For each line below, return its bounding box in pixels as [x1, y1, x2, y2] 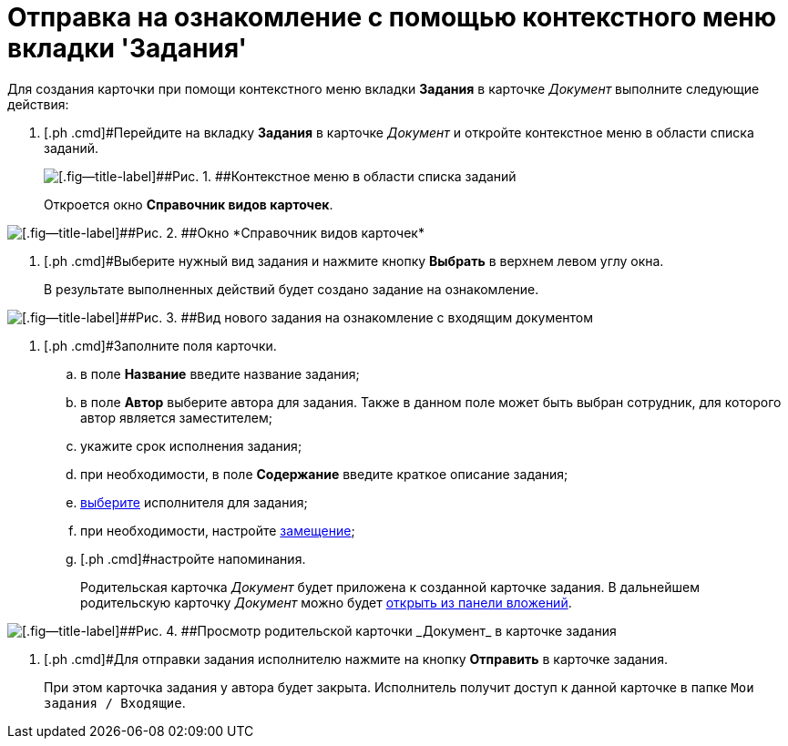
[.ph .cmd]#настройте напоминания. [80, 550, 306, 567]
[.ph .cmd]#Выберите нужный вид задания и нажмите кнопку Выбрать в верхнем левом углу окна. [44, 252, 664, 269]
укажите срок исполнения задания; [80, 437, 302, 454]
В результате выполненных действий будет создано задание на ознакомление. [44, 281, 539, 297]
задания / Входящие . [44, 694, 186, 710]
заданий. [44, 139, 99, 156]
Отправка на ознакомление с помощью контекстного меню [7, 2, 777, 33]
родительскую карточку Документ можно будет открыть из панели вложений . [80, 594, 572, 610]
